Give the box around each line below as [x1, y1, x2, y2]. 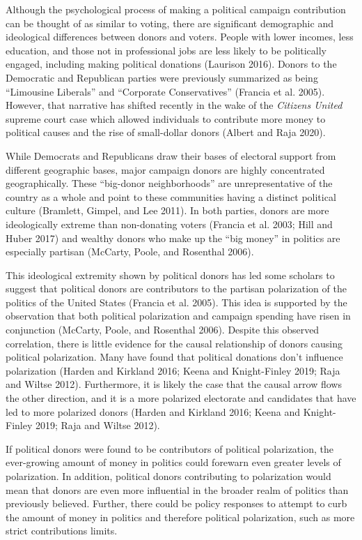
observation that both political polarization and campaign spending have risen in [6, 308, 351, 323]
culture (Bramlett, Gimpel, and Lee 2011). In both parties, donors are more [6, 203, 329, 218]
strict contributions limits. [6, 523, 118, 538]
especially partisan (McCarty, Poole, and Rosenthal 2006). [6, 244, 254, 259]
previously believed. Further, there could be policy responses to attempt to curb [6, 496, 347, 511]
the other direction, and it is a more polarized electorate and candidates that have [6, 391, 356, 405]
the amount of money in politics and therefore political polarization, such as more [6, 509, 355, 524]
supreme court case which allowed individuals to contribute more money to [6, 111, 326, 126]
